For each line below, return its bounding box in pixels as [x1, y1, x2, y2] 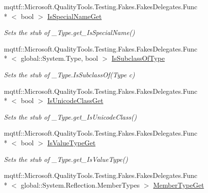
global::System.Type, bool [20, 53, 98, 63]
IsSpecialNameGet [47, 11, 102, 21]
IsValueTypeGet [47, 137, 96, 147]
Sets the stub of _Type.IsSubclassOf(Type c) [4, 69, 135, 79]
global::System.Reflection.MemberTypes [20, 179, 140, 190]
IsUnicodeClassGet [47, 95, 104, 105]
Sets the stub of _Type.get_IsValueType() [4, 154, 128, 164]
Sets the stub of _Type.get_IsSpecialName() [4, 27, 135, 37]
